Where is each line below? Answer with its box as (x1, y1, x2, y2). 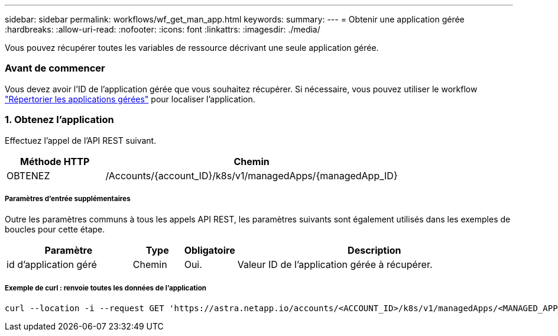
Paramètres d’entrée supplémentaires (5, 194, 131, 203)
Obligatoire (184, 244, 235, 257)
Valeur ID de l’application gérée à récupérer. (237, 259, 433, 271)
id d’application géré (7, 259, 97, 271)
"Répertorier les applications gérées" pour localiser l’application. (5, 93, 255, 104)
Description (348, 244, 401, 257)
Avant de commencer (5, 62, 105, 75)
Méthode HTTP (20, 155, 90, 167)
